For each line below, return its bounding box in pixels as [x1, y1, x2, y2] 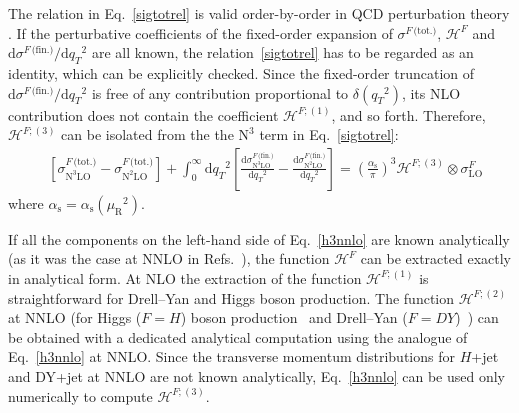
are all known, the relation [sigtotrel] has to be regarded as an [91, 42, 474, 63]
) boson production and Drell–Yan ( [180, 307, 408, 328]
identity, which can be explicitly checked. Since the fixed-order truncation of [8, 62, 475, 83]
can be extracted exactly [360, 248, 511, 269]
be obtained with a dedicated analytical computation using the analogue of [8, 326, 468, 347]
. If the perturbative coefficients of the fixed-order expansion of [8, 22, 393, 43]
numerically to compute [8, 385, 153, 406]
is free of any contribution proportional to [91, 82, 349, 103]
